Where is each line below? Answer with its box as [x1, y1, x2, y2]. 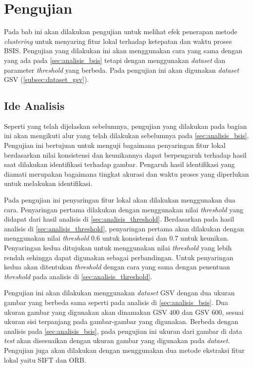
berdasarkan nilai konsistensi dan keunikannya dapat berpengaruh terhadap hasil [4, 149, 247, 160]
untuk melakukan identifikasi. [4, 178, 93, 188]
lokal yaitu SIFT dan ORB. [4, 354, 86, 365]
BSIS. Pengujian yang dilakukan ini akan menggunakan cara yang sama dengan [4, 45, 243, 56]
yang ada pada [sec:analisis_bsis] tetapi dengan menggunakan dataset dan [4, 55, 226, 65]
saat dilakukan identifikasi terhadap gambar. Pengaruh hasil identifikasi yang [4, 159, 235, 169]
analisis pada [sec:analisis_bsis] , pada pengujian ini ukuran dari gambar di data [4, 326, 242, 336]
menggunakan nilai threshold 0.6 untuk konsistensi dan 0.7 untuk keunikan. [4, 233, 229, 243]
